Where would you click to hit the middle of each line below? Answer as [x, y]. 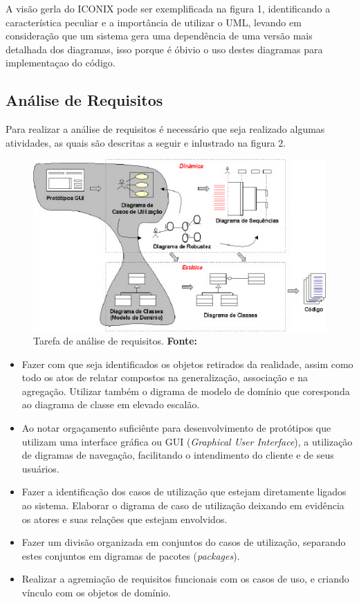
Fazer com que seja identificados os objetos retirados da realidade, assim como [187, 364]
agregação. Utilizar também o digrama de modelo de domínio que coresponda [186, 391]
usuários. [40, 468]
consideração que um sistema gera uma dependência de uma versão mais [159, 36]
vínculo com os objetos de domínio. [96, 592]
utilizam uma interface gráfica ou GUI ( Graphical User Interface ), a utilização [187, 441]
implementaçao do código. [61, 63]
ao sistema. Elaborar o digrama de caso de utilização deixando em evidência [183, 505]
